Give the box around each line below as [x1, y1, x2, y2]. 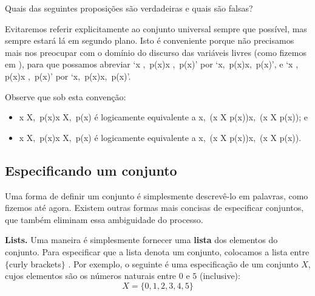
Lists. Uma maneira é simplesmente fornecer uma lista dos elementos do [5, 233, 278, 246]
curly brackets [9, 257, 61, 270]
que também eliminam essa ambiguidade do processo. [5, 213, 203, 225]
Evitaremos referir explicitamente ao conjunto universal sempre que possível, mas [5, 22, 307, 35]
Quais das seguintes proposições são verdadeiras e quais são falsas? [5, 2, 253, 14]
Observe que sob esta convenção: [5, 90, 126, 103]
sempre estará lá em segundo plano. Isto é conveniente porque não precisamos [5, 34, 294, 47]
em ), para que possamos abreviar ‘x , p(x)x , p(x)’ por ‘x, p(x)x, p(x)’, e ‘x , [5, 58, 299, 71]
